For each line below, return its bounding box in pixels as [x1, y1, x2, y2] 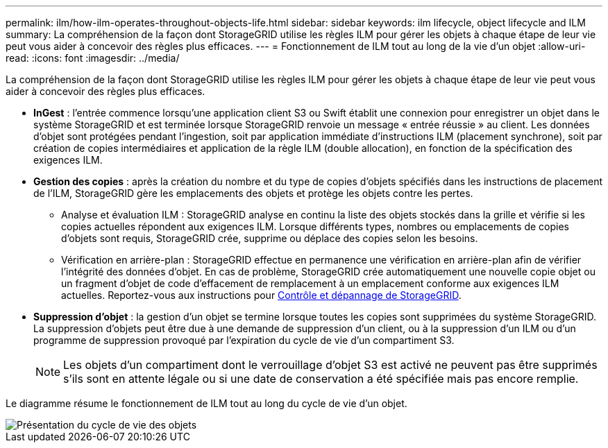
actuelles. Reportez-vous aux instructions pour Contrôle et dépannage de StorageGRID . [61, 289, 462, 301]
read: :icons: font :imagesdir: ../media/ [6, 52, 180, 64]
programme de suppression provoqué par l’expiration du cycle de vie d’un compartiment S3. [33, 334, 455, 346]
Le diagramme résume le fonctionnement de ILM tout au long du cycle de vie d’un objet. [6, 397, 407, 409]
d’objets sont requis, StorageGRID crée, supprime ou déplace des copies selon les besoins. [61, 232, 478, 244]
